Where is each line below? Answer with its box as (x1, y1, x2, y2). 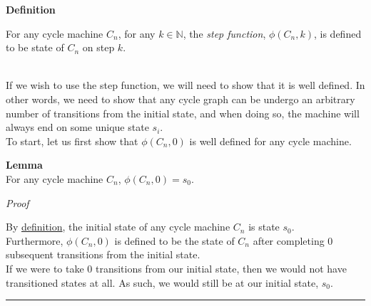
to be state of (6, 40, 64, 55)
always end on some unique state (6, 120, 149, 134)
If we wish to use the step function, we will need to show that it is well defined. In (6, 78, 365, 93)
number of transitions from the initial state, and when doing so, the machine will (6, 105, 360, 120)
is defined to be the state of (114, 233, 235, 248)
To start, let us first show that (6, 133, 138, 148)
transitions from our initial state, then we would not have (95, 260, 347, 275)
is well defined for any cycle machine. (189, 133, 352, 148)
